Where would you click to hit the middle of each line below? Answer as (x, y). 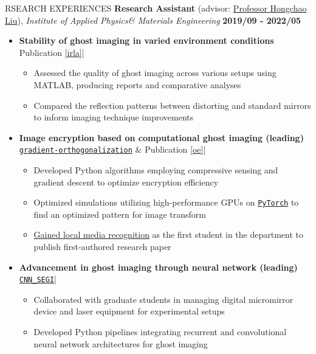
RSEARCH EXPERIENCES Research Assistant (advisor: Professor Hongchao (156, 8)
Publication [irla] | (52, 52)
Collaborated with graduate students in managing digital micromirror (163, 299)
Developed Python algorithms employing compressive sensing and (156, 170)
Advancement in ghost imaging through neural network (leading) (158, 267)
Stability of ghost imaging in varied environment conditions (146, 40)
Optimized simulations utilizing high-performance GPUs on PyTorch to (166, 202)
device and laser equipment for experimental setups (129, 311)
